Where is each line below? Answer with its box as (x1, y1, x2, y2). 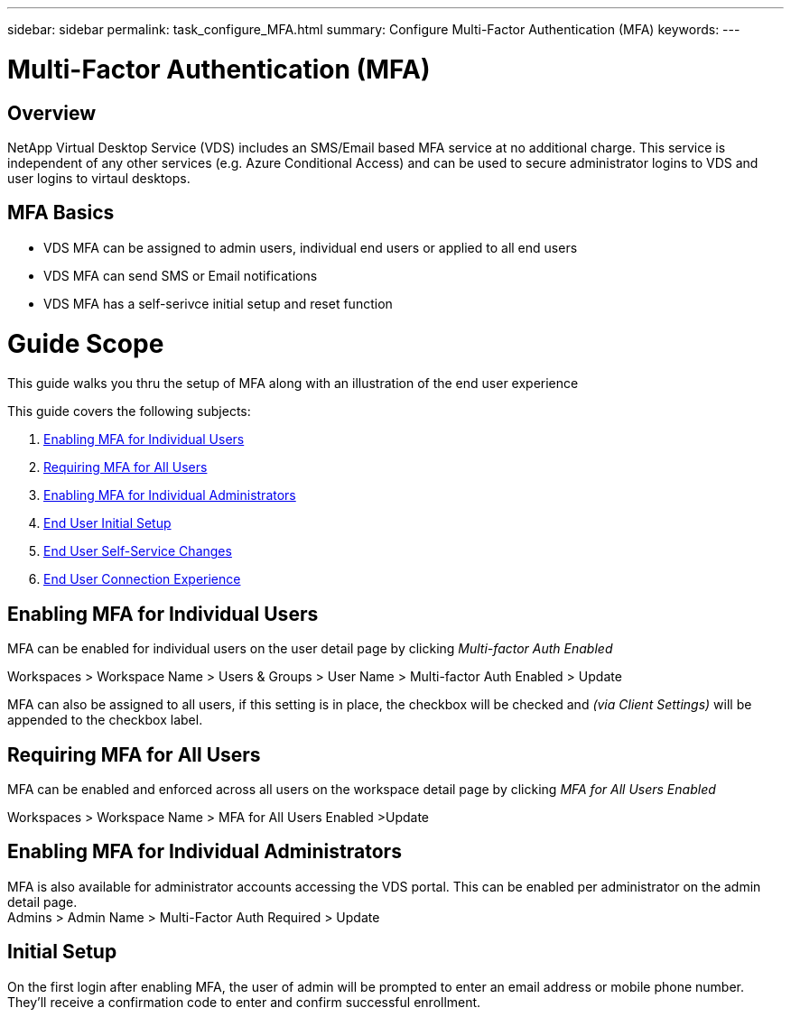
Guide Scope (7, 328, 164, 359)
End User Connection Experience (43, 571, 241, 587)
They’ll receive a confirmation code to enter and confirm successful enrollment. (7, 994, 481, 1010)
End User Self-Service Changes (43, 543, 232, 559)
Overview (7, 101, 97, 125)
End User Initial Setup (43, 515, 172, 532)
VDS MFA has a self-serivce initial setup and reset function (43, 295, 393, 311)
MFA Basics (7, 201, 115, 225)
